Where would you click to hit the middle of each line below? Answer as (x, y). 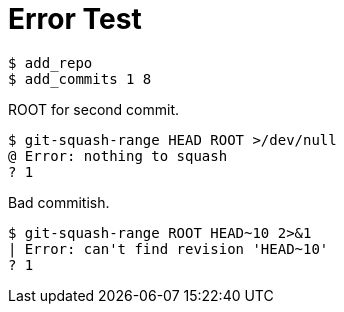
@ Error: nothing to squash (118, 155)
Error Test (75, 19)
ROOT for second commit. (94, 109)
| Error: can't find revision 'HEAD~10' (168, 248)
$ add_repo (50, 62)
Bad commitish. (59, 202)
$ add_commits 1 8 (80, 78)
